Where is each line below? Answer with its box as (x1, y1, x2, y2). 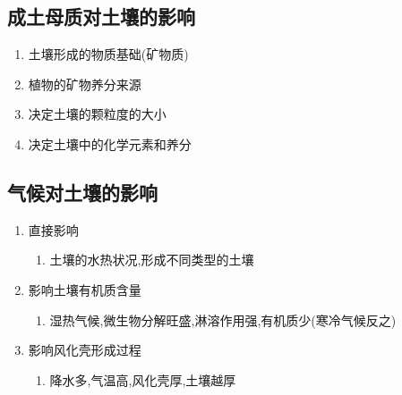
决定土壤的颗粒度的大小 (28, 105, 167, 123)
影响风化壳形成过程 (28, 340, 141, 359)
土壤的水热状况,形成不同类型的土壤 (49, 250, 254, 269)
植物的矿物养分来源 (28, 74, 141, 93)
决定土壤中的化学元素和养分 (28, 134, 192, 153)
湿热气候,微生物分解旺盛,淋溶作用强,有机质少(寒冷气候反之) (49, 310, 397, 329)
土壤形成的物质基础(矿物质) (28, 45, 189, 63)
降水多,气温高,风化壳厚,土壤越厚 (49, 370, 236, 389)
